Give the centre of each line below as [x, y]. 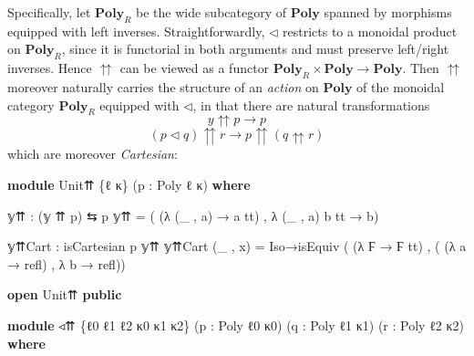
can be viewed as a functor [195, 68]
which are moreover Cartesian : [93, 154]
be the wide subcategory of [211, 12]
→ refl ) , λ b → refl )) [67, 263]
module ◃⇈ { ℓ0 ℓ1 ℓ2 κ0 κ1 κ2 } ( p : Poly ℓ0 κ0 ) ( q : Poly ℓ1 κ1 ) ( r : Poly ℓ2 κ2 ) [236, 325]
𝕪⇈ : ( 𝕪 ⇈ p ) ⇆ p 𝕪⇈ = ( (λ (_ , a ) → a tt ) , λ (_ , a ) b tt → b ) [193, 215]
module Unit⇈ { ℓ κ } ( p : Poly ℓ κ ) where [129, 184]
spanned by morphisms [388, 12]
